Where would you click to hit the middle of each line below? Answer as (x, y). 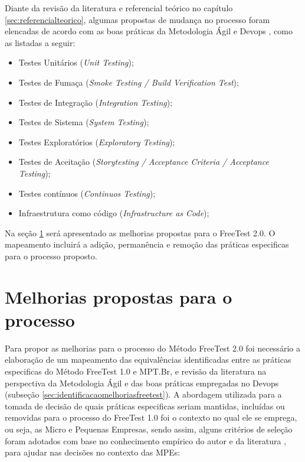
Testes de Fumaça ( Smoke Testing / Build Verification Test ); (129, 82)
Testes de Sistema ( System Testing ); (84, 122)
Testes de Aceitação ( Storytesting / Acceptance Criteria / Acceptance (144, 162)
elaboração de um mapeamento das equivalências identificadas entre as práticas (148, 359)
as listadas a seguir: (40, 42)
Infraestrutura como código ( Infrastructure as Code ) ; (114, 213)
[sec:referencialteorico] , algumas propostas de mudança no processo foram (137, 19)
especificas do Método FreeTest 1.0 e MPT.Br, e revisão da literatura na (136, 371)
